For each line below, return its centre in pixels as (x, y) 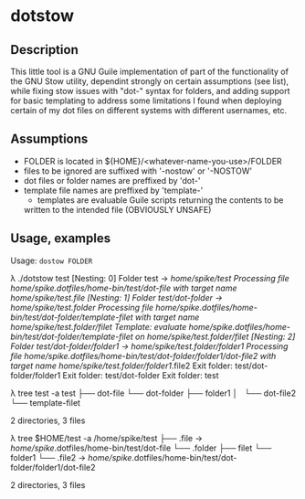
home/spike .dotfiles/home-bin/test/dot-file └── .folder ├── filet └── (141, 448)
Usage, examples (61, 239)
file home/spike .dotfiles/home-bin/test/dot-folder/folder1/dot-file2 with (143, 356)
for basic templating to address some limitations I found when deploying (146, 101)
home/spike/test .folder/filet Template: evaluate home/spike (121, 326)
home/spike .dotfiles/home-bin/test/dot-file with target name (124, 288)
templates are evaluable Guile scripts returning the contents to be (160, 200)
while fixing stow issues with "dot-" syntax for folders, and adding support (150, 91)
